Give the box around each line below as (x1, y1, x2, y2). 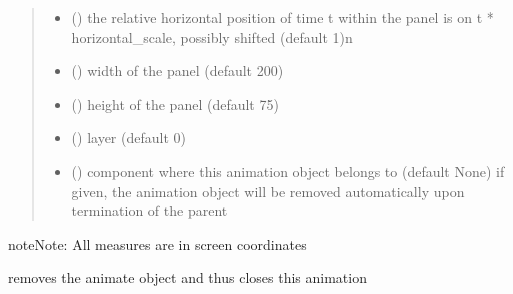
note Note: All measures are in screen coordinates (8, 233, 307, 254)
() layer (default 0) (71, 127, 186, 148)
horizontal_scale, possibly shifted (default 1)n (71, 26, 353, 47)
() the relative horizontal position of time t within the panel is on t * (71, 7, 494, 27)
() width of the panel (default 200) (71, 60, 284, 81)
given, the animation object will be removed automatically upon (71, 180, 465, 201)
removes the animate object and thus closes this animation (8, 267, 367, 288)
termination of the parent (71, 200, 228, 221)
